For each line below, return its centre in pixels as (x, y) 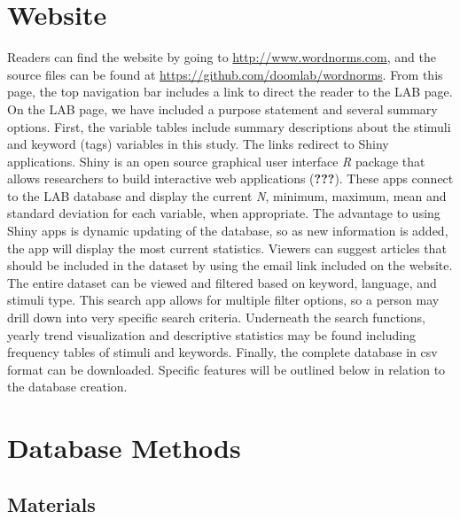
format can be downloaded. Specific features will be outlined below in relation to (226, 369)
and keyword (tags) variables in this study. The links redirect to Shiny (198, 144)
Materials (51, 504)
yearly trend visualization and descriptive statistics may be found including (211, 334)
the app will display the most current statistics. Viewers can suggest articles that (227, 248)
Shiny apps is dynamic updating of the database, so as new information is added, (228, 231)
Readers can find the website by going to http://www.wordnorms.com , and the (222, 57)
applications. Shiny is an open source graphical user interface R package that (216, 161)
